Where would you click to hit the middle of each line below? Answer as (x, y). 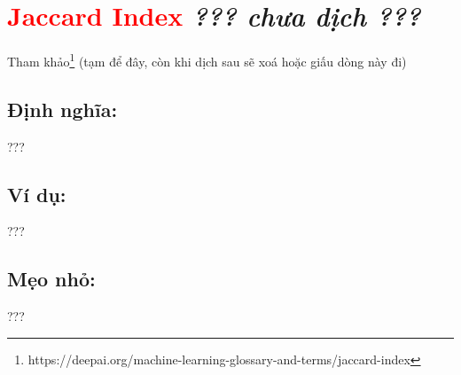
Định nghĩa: (63, 109)
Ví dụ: (37, 194)
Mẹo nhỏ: (51, 279)
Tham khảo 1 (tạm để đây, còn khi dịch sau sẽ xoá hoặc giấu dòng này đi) (207, 60)
